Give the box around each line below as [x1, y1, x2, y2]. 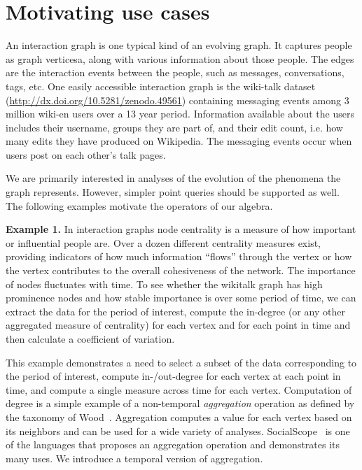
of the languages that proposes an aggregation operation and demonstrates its [6, 437, 340, 452]
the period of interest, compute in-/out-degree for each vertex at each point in [6, 369, 341, 383]
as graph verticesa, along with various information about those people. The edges [6, 51, 354, 66]
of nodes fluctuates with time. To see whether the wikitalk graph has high [6, 276, 323, 291]
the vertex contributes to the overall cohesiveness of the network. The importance [6, 263, 356, 278]
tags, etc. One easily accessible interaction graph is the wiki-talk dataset [6, 78, 316, 93]
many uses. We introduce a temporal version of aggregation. [6, 450, 263, 465]
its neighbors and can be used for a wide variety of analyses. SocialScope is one [6, 423, 350, 438]
